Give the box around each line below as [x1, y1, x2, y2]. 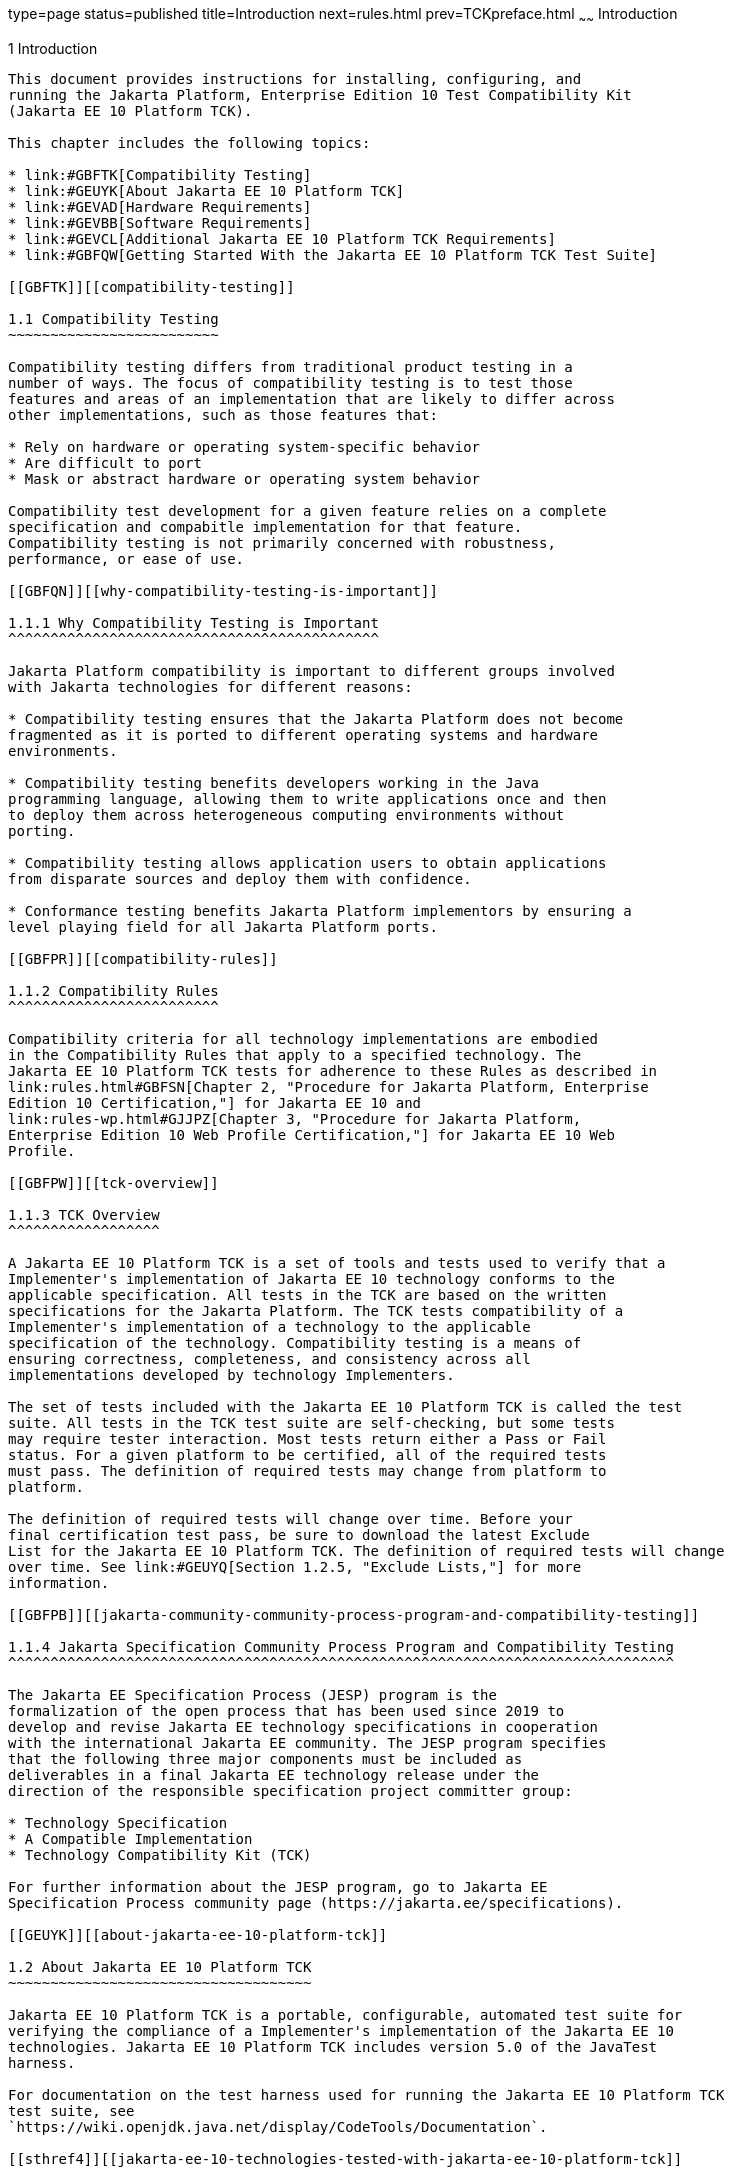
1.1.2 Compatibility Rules [8, 982, 219, 999]
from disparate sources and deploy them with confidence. [8, 870, 472, 887]
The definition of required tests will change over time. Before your [8, 1510, 573, 1527]
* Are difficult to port [8, 454, 202, 471]
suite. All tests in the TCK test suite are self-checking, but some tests [8, 1414, 615, 1431]
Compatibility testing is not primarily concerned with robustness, [8, 534, 556, 551]
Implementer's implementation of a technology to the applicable [8, 1318, 531, 1335]
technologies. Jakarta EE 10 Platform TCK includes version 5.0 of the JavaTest [8, 2038, 658, 2055]
